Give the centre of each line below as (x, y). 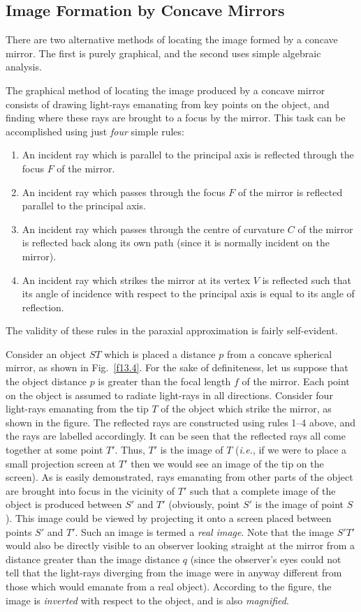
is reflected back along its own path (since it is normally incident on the (176, 242)
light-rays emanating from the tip (77, 409)
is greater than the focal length (164, 381)
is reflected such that (307, 279)
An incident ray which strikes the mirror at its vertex (136, 279)
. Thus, (130, 450)
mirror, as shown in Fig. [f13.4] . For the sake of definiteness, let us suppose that (177, 367)
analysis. (24, 67)
